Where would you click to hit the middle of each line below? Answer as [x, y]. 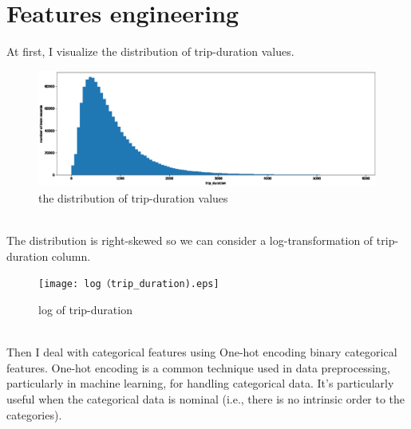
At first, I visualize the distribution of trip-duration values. [150, 51]
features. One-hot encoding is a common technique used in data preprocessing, [198, 367]
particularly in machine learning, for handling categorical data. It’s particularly [200, 383]
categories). [34, 414]
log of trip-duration [85, 310]
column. [71, 256]
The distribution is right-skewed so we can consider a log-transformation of [190, 240]
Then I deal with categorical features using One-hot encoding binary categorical [202, 352]
